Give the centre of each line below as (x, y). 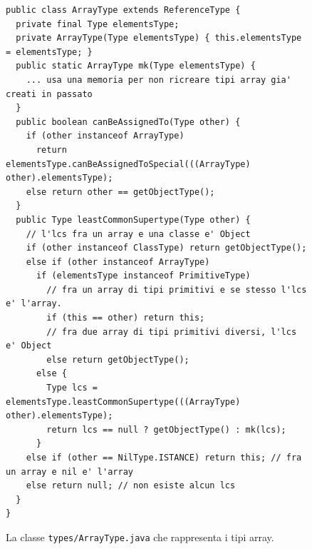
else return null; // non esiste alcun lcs (131, 486)
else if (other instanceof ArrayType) (118, 262)
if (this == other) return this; (126, 318)
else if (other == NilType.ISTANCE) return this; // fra (164, 458)
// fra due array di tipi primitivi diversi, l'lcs (172, 332)
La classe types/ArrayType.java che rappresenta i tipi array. (140, 537)
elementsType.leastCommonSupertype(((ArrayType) (123, 402)
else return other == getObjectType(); (120, 192)
